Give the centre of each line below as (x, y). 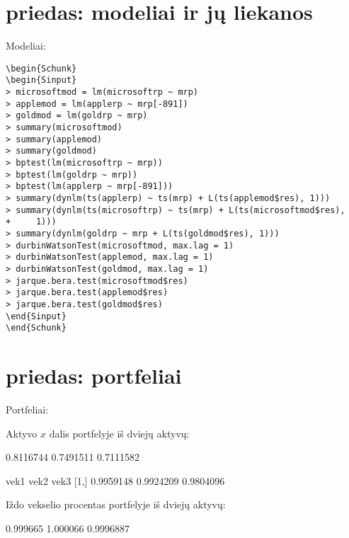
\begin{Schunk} (41, 68)
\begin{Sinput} (41, 80)
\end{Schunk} (36, 328)
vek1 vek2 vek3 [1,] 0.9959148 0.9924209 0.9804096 (115, 480)
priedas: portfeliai (94, 375)
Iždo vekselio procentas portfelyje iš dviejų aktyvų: (116, 504)
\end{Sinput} (36, 316)
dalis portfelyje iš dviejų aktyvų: (119, 433)
